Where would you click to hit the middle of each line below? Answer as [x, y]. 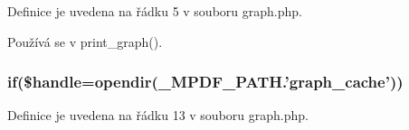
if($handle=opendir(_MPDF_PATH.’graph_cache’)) [205, 82]
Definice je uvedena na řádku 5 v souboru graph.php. [155, 11]
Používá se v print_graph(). [85, 41]
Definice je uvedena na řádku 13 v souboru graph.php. [158, 115]
